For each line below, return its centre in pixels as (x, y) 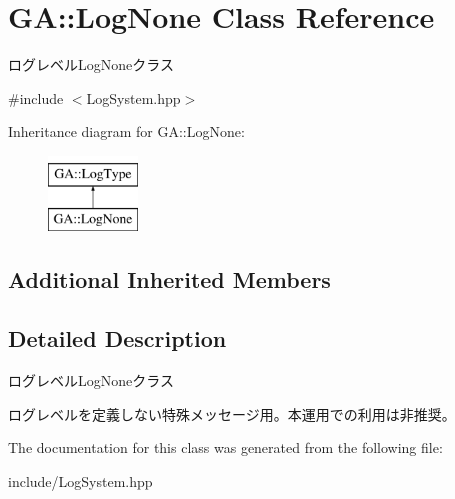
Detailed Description (117, 338)
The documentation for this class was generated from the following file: (225, 447)
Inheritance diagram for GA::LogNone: (126, 131)
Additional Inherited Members (169, 279)
